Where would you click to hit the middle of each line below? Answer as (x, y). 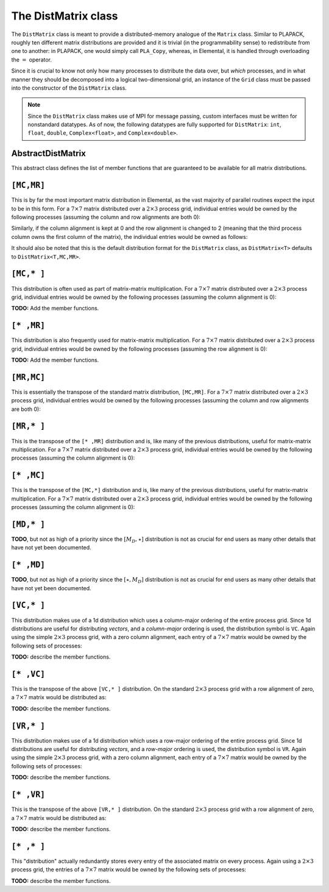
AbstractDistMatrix (49, 153)
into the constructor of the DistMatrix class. (69, 88)
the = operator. (31, 59)
